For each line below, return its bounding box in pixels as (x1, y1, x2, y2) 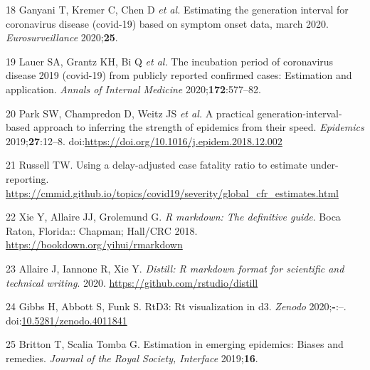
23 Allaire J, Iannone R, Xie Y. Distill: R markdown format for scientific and (6, 260, 344, 275)
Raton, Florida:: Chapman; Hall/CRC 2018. (6, 223, 198, 238)
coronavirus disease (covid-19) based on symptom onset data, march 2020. (6, 16, 329, 31)
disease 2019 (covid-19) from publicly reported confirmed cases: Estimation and (6, 68, 352, 83)
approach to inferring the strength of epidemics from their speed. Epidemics (33, 120, 364, 134)
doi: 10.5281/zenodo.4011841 (6, 312, 127, 327)
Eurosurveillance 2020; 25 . (6, 30, 118, 45)
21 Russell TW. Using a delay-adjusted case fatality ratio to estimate (6, 157, 307, 172)
